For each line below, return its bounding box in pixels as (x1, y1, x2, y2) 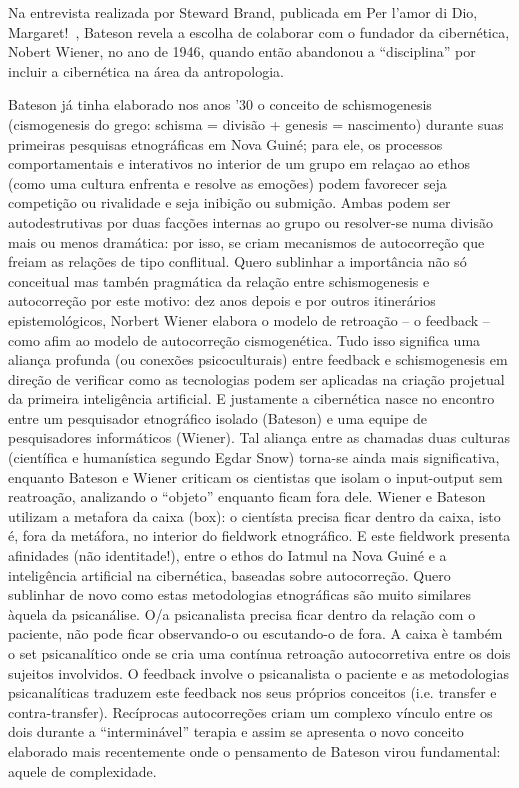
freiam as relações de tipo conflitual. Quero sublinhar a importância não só (8, 251, 467, 272)
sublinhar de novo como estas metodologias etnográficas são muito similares (8, 584, 472, 605)
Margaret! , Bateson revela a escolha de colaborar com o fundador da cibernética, (8, 21, 510, 42)
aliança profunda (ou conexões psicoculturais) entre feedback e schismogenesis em (8, 349, 508, 370)
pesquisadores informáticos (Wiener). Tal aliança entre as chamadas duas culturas (8, 427, 511, 448)
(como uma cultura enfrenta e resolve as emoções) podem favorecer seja (8, 172, 447, 193)
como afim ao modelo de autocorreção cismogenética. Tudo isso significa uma (8, 329, 481, 350)
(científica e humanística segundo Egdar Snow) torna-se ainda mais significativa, (8, 447, 500, 468)
